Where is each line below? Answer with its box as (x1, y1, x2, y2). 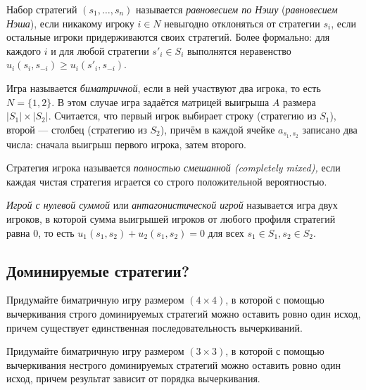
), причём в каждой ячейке (160, 122, 275, 136)
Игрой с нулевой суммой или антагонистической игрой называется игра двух (6, 197, 338, 212)
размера (282, 94, 316, 109)
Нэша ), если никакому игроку (6, 15, 134, 30)
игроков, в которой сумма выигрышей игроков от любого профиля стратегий (6, 211, 336, 226)
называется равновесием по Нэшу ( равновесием (136, 2, 338, 16)
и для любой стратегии (51, 43, 149, 58)
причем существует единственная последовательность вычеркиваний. (6, 320, 303, 334)
